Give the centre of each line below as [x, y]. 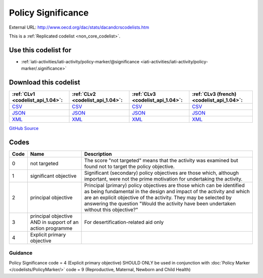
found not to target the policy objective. [129, 167]
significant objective [53, 176]
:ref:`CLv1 [23, 94]
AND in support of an [54, 222]
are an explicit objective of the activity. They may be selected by [158, 198]
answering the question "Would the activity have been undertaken [160, 204]
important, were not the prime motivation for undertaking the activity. [163, 179]
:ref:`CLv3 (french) [214, 94]
